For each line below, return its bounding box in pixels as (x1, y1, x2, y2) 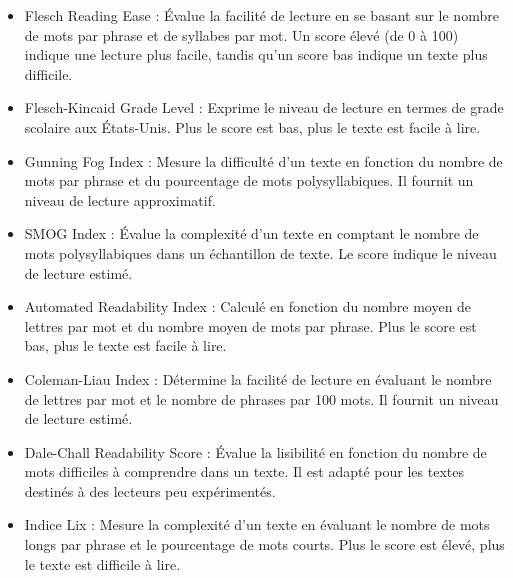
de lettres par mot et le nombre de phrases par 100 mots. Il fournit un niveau (24, 388, 499, 409)
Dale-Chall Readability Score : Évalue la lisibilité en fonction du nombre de (24, 441, 487, 462)
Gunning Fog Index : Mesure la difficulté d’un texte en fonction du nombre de (24, 150, 503, 171)
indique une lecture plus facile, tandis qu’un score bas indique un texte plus (24, 44, 488, 65)
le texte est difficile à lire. (24, 553, 181, 574)
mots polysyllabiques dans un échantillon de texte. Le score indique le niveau (24, 242, 497, 263)
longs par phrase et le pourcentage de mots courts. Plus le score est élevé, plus (24, 534, 505, 555)
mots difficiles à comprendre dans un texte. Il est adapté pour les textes (24, 461, 464, 482)
